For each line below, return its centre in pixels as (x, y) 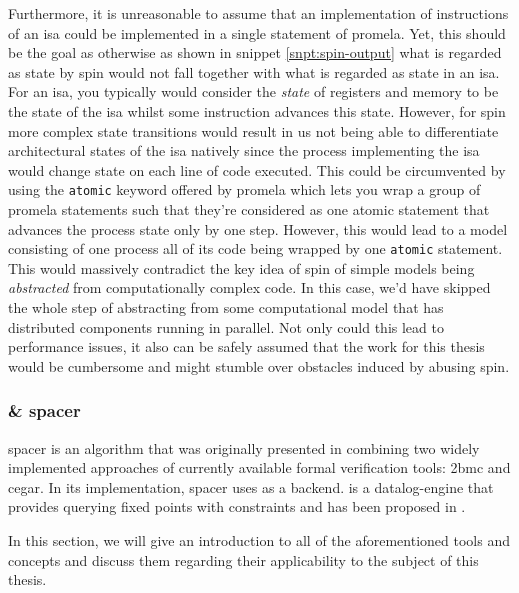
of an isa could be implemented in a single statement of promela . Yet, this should (257, 32)
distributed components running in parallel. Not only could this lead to (226, 326)
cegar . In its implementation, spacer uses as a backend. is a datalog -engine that (251, 486)
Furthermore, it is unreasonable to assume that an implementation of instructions (258, 13)
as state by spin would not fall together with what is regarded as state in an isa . (254, 71)
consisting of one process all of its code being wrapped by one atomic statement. (255, 248)
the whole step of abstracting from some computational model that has (226, 307)
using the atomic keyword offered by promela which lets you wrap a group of (244, 189)
